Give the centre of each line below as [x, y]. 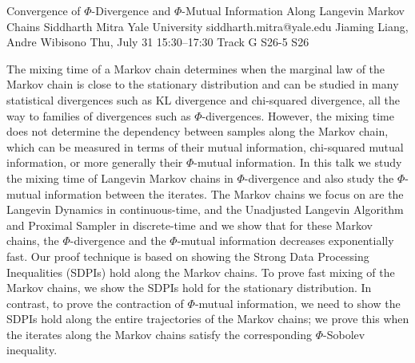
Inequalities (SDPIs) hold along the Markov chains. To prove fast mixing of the [201, 272]
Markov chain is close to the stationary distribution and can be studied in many [203, 84]
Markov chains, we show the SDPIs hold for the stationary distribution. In [189, 288]
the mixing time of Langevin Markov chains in [120, 178]
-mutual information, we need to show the [297, 303]
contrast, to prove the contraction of [95, 303]
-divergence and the [118, 241]
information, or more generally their [95, 162]
